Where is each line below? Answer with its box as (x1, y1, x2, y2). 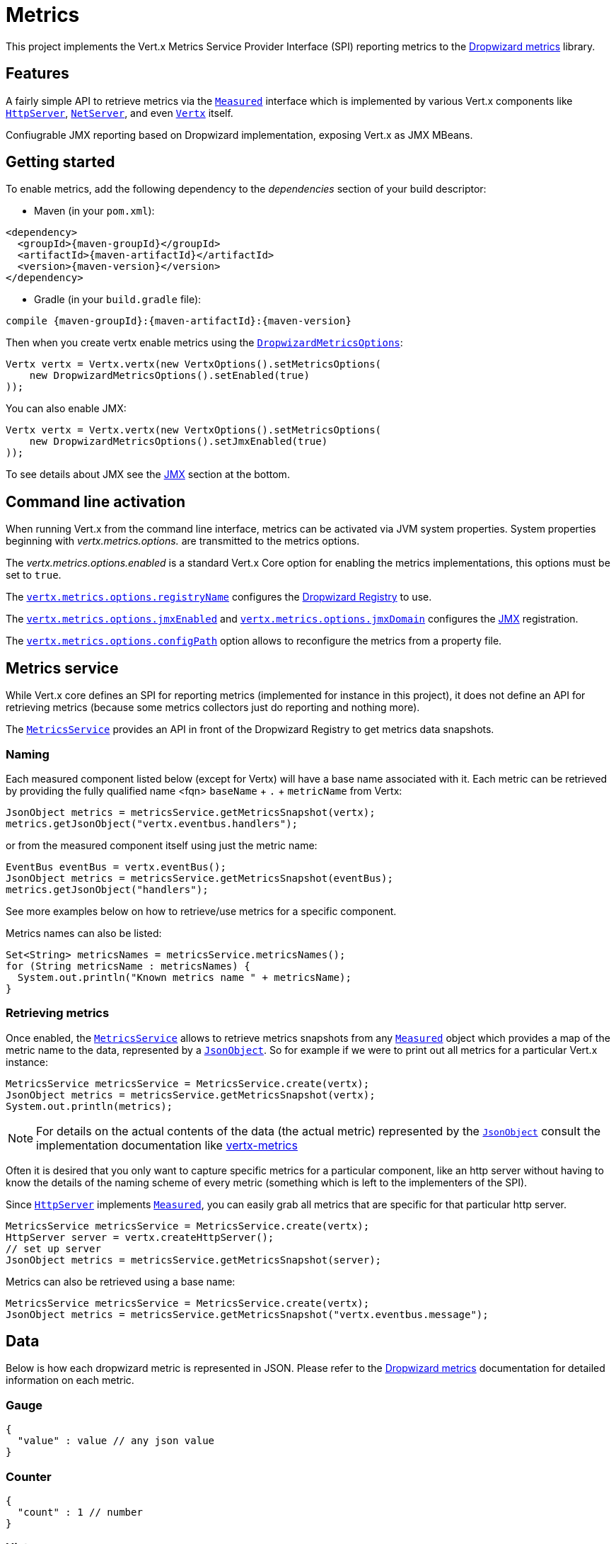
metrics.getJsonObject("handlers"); (6, 883, 209, 895)
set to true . (6, 569, 62, 581)
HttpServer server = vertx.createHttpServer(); (6, 1231, 274, 1243)
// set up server (6, 1242, 101, 1254)
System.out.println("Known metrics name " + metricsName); (17, 971, 351, 983)
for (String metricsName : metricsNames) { (6, 960, 250, 972)
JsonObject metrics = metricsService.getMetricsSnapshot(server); (6, 1254, 382, 1266)
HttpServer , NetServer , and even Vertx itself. (6, 106, 233, 119)
